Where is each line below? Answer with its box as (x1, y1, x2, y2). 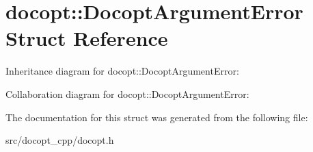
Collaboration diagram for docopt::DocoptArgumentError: (5, 86, 249, 101)
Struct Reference (5, 24, 168, 52)
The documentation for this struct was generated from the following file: (5, 110, 308, 124)
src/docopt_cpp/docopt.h (5, 133, 114, 147)
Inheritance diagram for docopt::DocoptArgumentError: (5, 64, 239, 78)
